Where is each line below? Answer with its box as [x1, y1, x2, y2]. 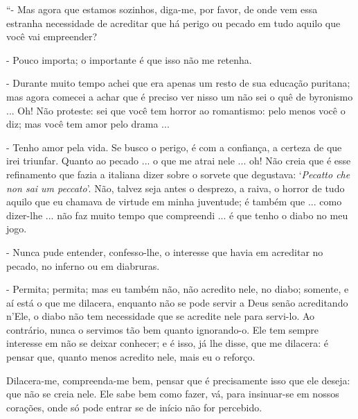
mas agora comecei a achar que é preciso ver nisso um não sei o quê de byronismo [6, 89, 353, 103]
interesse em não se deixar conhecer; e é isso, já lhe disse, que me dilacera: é [6, 336, 328, 350]
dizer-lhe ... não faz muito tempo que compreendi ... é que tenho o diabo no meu [6, 207, 348, 222]
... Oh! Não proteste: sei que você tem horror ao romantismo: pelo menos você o [6, 103, 346, 117]
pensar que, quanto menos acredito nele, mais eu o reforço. [6, 350, 256, 364]
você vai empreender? [6, 29, 98, 44]
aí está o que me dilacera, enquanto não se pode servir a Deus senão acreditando [6, 295, 348, 309]
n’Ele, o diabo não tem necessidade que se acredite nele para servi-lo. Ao [6, 309, 315, 323]
